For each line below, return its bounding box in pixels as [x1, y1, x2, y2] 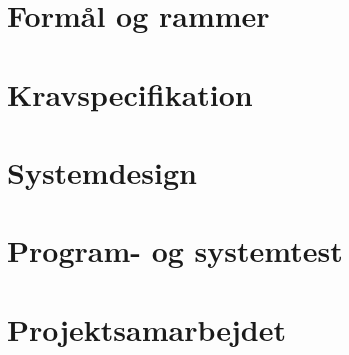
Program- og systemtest [7, 230, 343, 271]
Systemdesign [7, 151, 197, 192]
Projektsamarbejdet [7, 308, 287, 349]
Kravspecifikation [7, 73, 253, 114]
